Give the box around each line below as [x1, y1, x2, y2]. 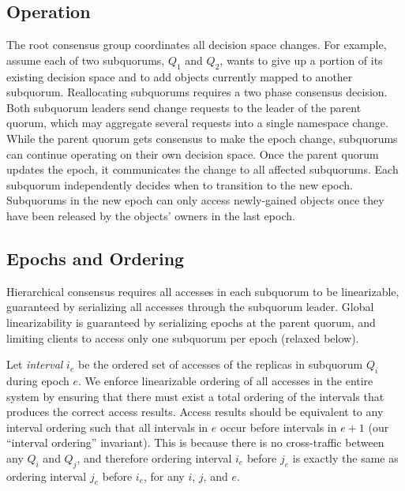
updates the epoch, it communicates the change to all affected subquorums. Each [6, 161, 399, 178]
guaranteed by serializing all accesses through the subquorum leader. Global [6, 298, 374, 315]
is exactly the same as [292, 449, 399, 466]
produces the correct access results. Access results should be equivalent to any [6, 403, 384, 420]
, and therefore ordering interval [77, 449, 232, 466]
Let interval [6, 356, 63, 373]
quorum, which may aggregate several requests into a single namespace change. [6, 114, 388, 131]
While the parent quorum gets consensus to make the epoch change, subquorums [6, 129, 398, 146]
